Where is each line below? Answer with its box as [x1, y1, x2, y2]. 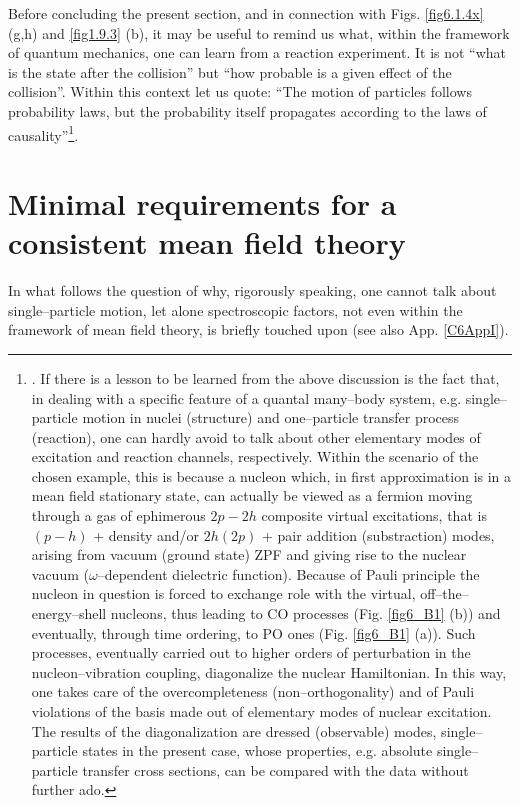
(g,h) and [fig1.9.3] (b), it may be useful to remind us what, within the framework [8, 22, 510, 43]
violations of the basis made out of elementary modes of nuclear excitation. [31, 701, 492, 721]
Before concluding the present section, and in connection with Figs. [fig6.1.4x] [8, 3, 484, 23]
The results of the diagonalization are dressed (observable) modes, [31, 720, 437, 741]
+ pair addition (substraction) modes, [262, 524, 495, 545]
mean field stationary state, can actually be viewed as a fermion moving [31, 485, 473, 506]
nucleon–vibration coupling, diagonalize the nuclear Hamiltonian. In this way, [31, 661, 507, 682]
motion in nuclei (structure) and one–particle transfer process [82, 407, 460, 428]
